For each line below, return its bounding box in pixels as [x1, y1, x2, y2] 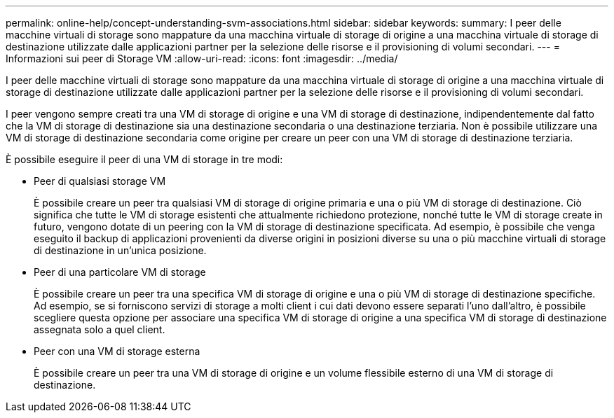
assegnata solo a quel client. [34, 323, 165, 335]
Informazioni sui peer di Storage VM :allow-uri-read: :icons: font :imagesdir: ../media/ [6, 53, 398, 64]
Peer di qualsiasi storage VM [34, 175, 166, 187]
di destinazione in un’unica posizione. [34, 244, 207, 256]
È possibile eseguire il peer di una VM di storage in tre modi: [6, 153, 283, 165]
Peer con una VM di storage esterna [34, 345, 200, 357]
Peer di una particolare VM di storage [34, 266, 206, 278]
